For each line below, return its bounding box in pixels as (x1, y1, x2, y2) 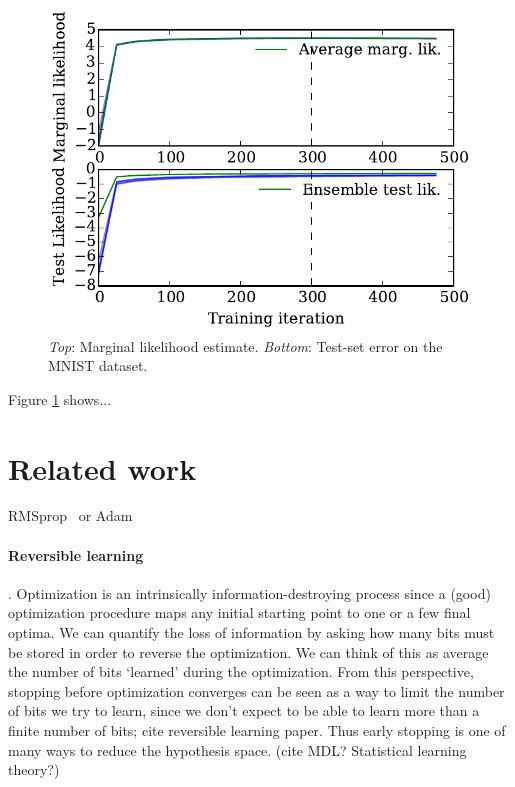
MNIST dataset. (48, 355, 148, 376)
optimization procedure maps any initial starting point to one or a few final (8, 602, 471, 623)
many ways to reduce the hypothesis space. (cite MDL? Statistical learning (8, 739, 467, 760)
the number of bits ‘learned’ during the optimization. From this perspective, (8, 661, 474, 682)
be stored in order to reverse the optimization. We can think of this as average (8, 641, 489, 662)
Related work (8, 447, 197, 488)
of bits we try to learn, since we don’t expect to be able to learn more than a (8, 700, 480, 721)
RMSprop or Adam (8, 505, 133, 526)
